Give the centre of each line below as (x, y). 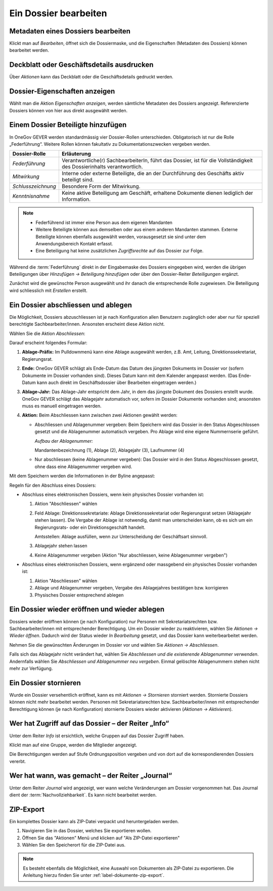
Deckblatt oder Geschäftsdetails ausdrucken (81, 65)
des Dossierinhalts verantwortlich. (102, 167)
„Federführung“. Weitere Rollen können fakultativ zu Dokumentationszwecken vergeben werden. (110, 144)
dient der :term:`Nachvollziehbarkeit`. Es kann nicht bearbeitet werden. (83, 795)
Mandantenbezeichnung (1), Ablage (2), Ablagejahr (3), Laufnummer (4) (109, 450)
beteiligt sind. (78, 180)
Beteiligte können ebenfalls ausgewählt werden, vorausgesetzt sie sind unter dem (121, 237)
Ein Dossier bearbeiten (58, 13)
